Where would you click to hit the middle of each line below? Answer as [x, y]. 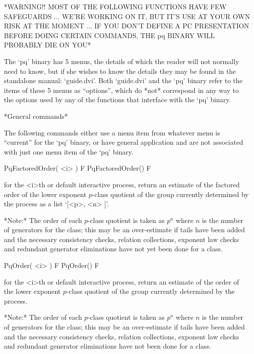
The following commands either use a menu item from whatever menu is [112, 132]
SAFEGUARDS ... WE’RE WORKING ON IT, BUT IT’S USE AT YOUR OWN [127, 16]
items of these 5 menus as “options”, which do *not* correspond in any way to [121, 90]
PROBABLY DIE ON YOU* [48, 45]
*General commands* [36, 116]
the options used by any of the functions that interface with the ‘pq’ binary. [117, 100]
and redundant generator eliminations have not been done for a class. [108, 346]
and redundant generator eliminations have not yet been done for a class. [113, 249]
